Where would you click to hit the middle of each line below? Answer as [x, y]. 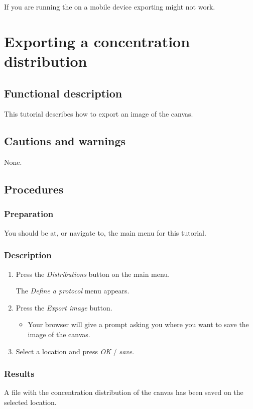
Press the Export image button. [64, 307]
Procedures [34, 189]
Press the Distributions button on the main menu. [93, 274]
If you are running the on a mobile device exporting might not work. [110, 7]
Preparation [29, 214]
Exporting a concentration [97, 41]
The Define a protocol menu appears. [73, 291]
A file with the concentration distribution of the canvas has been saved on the [124, 392]
